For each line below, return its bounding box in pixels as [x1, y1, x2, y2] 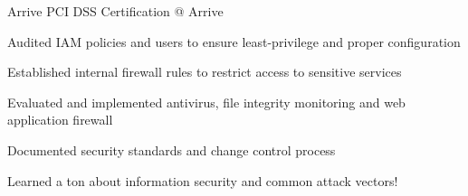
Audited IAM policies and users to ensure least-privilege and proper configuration [7, 32, 461, 51]
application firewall [7, 110, 113, 129]
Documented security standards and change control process [7, 140, 336, 159]
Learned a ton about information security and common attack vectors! [7, 171, 398, 190]
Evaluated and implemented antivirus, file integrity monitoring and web [7, 92, 406, 111]
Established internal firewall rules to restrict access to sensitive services [7, 62, 402, 81]
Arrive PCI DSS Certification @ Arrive [7, 2, 224, 20]
